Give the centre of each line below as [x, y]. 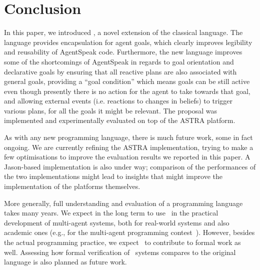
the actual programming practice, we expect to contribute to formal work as [122, 242]
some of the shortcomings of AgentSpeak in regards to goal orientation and [119, 61]
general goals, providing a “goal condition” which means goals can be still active [127, 81]
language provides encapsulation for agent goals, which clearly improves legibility [128, 42]
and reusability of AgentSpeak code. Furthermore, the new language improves [123, 52]
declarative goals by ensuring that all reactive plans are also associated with [120, 71]
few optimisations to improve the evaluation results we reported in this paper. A [127, 157]
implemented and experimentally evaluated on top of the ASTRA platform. [120, 120]
